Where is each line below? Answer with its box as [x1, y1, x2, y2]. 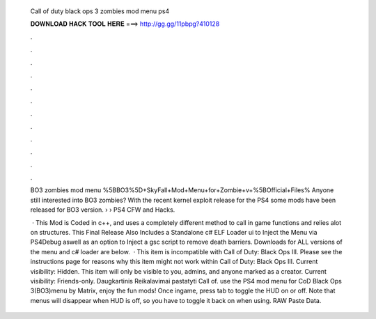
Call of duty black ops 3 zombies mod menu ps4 [30, 7, 170, 15]
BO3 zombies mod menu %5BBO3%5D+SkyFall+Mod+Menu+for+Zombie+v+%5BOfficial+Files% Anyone [30, 186, 334, 194]
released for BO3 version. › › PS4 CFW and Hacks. [30, 205, 175, 214]
